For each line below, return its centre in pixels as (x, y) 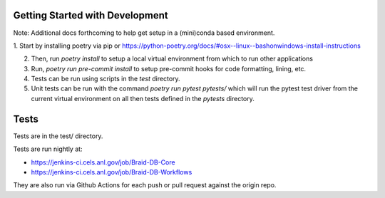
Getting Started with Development (91, 15)
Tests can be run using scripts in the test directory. (106, 79)
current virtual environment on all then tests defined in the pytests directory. (143, 98)
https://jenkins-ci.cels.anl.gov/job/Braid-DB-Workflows (112, 172)
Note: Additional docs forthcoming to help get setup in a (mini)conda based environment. (144, 33)
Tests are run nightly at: (48, 149)
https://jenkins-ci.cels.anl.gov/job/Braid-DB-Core (103, 162)
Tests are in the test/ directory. (58, 136)
